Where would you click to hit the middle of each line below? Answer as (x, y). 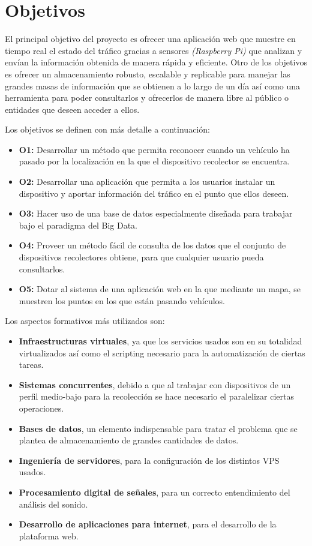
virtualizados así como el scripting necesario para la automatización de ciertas (162, 352)
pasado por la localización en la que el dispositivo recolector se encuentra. (154, 161)
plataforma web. (49, 535)
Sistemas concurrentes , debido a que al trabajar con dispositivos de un (155, 384)
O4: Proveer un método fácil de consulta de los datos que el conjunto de (152, 245)
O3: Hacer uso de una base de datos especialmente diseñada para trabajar (156, 213)
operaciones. (41, 408)
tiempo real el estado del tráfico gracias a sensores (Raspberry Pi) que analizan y (154, 50)
